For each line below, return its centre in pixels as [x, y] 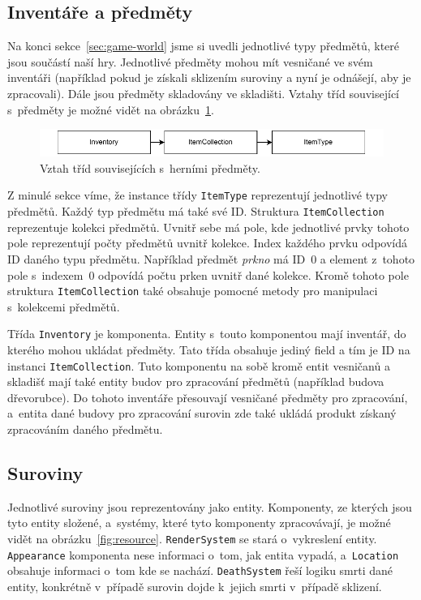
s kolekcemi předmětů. [64, 306]
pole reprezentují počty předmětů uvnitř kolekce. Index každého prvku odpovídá [207, 243]
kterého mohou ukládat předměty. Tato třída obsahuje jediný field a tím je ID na [209, 349]
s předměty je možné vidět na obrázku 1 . [111, 109]
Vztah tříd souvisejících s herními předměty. [150, 167]
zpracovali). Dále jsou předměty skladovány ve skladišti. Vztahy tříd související [203, 93]
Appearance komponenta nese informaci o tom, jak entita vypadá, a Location [203, 554]
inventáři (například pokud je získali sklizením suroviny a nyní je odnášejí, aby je [209, 77]
